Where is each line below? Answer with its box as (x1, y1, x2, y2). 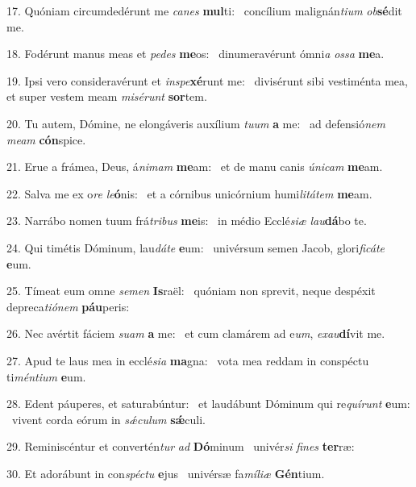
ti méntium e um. (6, 368, 86, 385)
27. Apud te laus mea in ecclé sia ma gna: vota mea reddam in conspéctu (6, 352, 369, 368)
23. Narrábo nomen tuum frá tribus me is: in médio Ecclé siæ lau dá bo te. (6, 212, 367, 229)
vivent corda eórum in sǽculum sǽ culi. (11, 410, 206, 427)
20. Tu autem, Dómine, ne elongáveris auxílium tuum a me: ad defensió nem (6, 114, 385, 131)
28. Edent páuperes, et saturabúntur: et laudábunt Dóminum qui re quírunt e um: (6, 395, 410, 412)
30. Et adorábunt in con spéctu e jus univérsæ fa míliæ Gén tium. (6, 464, 325, 481)
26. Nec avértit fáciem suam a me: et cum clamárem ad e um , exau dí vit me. (6, 325, 385, 342)
